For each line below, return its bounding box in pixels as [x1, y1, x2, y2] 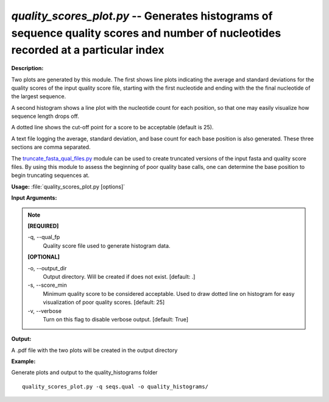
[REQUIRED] [27, 223, 59, 229]
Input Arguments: [11, 194, 57, 201]
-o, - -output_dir [27, 264, 67, 271]
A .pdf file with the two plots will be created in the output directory [11, 346, 178, 354]
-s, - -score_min [27, 281, 67, 289]
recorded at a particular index [11, 43, 164, 57]
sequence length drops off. [11, 113, 79, 120]
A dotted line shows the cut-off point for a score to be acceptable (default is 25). [11, 124, 214, 131]
